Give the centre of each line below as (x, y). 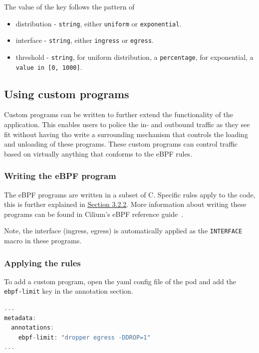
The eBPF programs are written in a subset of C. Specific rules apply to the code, (130, 194)
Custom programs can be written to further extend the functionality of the (119, 114)
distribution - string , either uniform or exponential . (99, 23)
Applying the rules (42, 263)
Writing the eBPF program (60, 176)
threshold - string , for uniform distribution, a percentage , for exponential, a (134, 57)
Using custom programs (67, 93)
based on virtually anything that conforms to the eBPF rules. (98, 153)
